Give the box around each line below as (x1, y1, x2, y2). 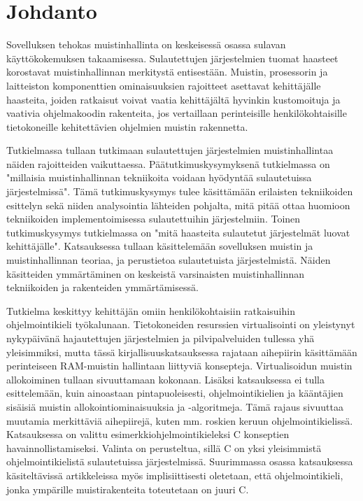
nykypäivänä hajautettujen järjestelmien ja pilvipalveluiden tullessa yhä (6, 331, 315, 345)
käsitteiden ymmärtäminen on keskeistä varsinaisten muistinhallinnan (6, 266, 305, 281)
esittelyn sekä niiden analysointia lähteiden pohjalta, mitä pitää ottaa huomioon (6, 197, 350, 212)
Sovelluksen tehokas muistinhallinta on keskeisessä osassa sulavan (6, 37, 286, 52)
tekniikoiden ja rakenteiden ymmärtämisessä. (6, 280, 199, 295)
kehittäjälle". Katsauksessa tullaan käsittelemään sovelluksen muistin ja (6, 239, 313, 253)
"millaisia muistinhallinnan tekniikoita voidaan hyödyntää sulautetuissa (6, 170, 312, 185)
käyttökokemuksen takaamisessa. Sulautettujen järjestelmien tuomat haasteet (6, 50, 339, 65)
